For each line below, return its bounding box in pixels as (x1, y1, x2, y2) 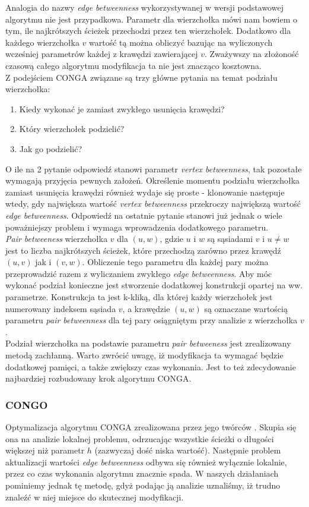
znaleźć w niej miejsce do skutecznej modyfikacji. (5, 490, 184, 503)
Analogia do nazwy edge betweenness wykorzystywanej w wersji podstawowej (5, 1, 283, 13)
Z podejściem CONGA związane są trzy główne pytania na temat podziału (5, 71, 278, 83)
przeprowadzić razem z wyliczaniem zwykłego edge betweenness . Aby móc (5, 267, 272, 279)
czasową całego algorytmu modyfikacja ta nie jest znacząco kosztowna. (5, 59, 262, 71)
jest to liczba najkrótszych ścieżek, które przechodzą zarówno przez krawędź (5, 244, 281, 256)
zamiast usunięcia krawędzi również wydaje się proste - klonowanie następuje (5, 185, 285, 198)
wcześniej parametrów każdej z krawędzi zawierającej (5, 48, 198, 60)
